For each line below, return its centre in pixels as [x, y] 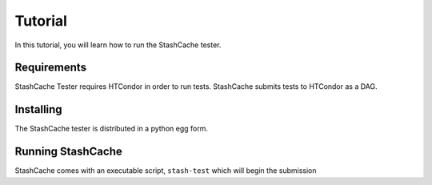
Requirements [51, 68]
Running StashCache [69, 152]
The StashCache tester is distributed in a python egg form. [111, 129]
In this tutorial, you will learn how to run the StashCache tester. [118, 45]
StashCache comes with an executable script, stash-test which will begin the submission [166, 171]
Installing [39, 109]
